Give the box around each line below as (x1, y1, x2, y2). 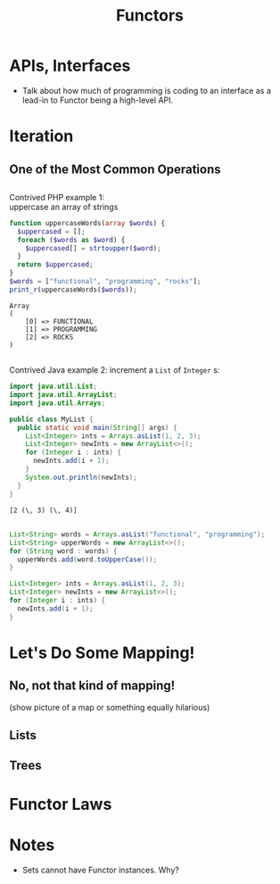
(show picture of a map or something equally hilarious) (9, 702, 210, 712)
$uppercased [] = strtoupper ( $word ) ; (25, 243, 162, 253)
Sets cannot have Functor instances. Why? (21, 864, 180, 875)
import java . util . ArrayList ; (9, 391, 118, 400)
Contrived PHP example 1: (9, 191, 105, 202)
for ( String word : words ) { (9, 546, 118, 555)
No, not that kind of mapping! (9, 678, 176, 694)
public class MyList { (9, 415, 94, 424)
